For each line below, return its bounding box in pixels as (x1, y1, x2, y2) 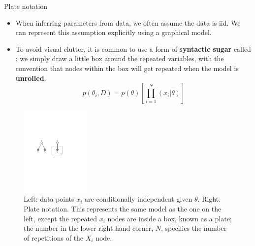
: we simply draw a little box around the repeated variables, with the (15, 53, 224, 64)
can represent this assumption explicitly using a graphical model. (15, 27, 212, 37)
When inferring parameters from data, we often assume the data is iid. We (15, 17, 241, 28)
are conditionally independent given (85, 194, 192, 204)
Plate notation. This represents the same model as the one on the (24, 203, 222, 213)
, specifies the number (161, 223, 227, 233)
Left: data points (24, 194, 74, 204)
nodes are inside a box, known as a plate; (107, 213, 232, 223)
